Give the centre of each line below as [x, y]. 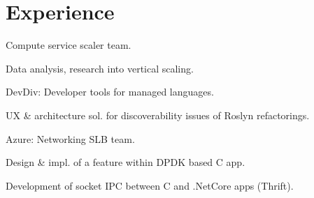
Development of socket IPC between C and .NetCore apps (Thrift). [150, 185]
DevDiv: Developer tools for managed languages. [110, 92]
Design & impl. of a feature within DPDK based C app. [126, 162]
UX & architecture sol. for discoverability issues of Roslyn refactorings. [158, 115]
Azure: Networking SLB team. [70, 138]
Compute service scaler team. [69, 45]
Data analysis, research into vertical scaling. [100, 68]
